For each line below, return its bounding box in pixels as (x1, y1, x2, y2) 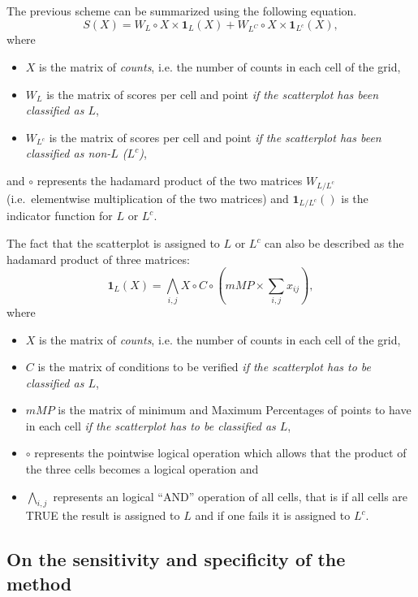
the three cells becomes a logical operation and (25, 461, 259, 478)
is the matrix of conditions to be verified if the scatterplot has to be (37, 358, 372, 375)
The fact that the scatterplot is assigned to (6, 235, 220, 251)
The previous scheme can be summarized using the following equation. (6, 2, 357, 19)
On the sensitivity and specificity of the (6, 547, 346, 572)
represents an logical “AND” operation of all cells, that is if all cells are (53, 487, 408, 504)
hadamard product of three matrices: (6, 250, 190, 267)
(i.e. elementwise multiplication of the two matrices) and (6, 189, 289, 206)
